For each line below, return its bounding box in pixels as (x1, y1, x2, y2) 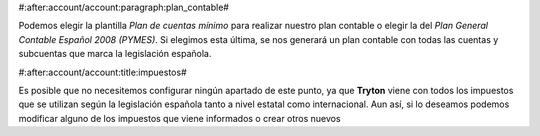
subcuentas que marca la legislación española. (18, 48, 212, 60)
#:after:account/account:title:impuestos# (18, 66, 187, 78)
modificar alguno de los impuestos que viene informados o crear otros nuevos (18, 112, 341, 124)
